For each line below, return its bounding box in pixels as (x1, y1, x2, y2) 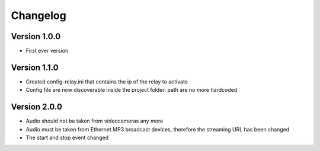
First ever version (25, 47, 69, 54)
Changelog (11, 9, 66, 22)
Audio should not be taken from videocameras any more (25, 117, 164, 124)
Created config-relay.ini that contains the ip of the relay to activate (25, 78, 188, 85)
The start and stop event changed (25, 134, 109, 142)
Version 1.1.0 (11, 62, 59, 72)
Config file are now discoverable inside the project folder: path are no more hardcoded (25, 86, 238, 94)
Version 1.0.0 (11, 31, 61, 41)
